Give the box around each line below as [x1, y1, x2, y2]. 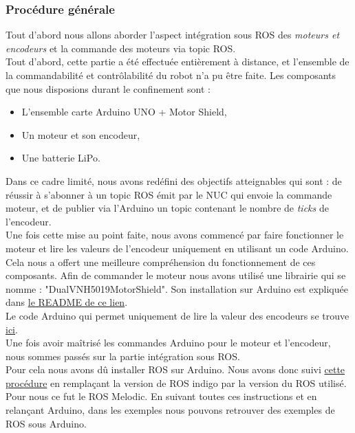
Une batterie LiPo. [21, 151, 100, 165]
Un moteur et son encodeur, [21, 127, 140, 142]
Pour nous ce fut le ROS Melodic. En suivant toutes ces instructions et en [6, 389, 317, 403]
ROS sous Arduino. [6, 416, 87, 430]
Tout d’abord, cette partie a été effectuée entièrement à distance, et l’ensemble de [6, 54, 349, 69]
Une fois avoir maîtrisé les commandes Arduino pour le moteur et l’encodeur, [6, 335, 331, 350]
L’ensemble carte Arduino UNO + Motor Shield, [21, 104, 227, 119]
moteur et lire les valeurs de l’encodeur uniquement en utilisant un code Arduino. [6, 241, 349, 255]
